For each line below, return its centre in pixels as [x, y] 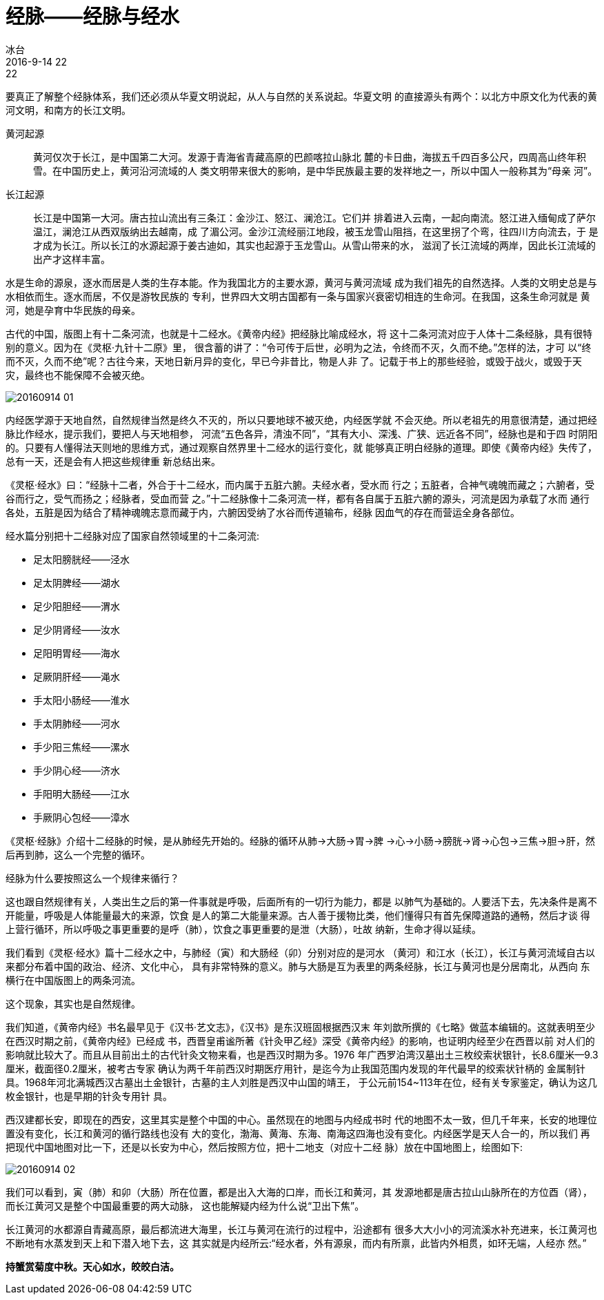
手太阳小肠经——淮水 [81, 700]
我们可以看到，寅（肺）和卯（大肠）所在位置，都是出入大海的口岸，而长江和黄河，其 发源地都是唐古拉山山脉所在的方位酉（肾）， [299, 1192]
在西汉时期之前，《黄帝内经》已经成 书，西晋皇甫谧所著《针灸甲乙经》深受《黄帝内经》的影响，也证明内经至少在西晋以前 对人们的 [300, 1041]
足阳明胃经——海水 [77, 653]
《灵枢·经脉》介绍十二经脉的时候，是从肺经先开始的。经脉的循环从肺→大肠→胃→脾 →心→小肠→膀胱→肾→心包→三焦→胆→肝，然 [300, 840]
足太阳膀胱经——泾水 [81, 559]
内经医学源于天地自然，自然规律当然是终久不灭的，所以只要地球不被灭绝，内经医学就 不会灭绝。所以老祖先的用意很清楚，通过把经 [301, 420]
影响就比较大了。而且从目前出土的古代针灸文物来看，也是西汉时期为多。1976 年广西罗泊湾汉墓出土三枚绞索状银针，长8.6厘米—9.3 [302, 1054]
